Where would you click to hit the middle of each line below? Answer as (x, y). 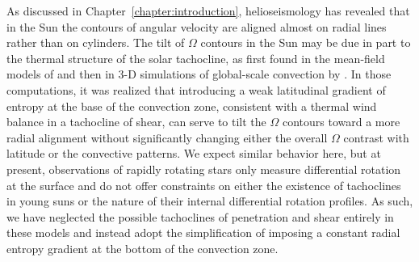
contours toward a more (341, 122)
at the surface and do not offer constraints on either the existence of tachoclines (204, 185)
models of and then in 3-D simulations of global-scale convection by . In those (199, 74)
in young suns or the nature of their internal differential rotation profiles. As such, (210, 201)
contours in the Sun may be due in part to (306, 42)
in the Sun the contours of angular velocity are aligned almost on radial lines (197, 26)
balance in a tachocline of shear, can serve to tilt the (136, 122)
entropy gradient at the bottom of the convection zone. (142, 248)
